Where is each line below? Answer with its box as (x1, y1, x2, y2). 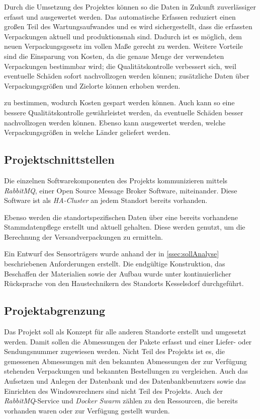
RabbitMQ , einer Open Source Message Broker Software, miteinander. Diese (4, 185, 237, 195)
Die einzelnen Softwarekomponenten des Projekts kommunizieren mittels (4, 175, 228, 185)
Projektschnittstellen (4, 152, 115, 167)
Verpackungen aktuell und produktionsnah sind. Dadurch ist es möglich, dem (4, 31, 242, 41)
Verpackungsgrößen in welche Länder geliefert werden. (4, 127, 171, 137)
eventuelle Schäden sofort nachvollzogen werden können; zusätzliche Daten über (4, 71, 249, 81)
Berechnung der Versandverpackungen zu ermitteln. (4, 231, 163, 242)
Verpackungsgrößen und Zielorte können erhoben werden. (4, 80, 181, 91)
